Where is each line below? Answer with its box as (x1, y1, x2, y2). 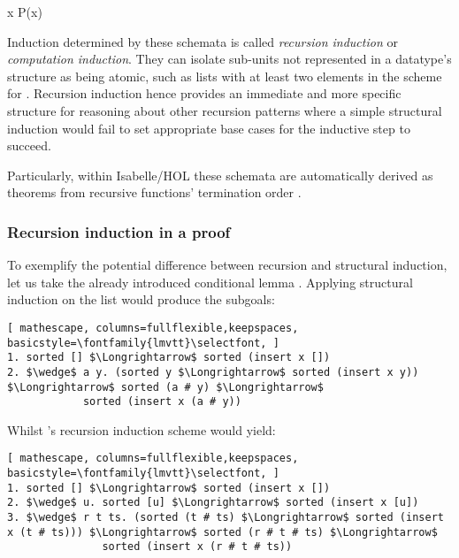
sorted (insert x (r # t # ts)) (102, 540, 293, 554)
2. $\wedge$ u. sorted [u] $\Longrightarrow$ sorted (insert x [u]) (7, 496, 419, 509)
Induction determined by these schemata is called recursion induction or (7, 32, 398, 50)
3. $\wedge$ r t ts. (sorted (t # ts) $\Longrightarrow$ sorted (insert (7, 511, 444, 524)
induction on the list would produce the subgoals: (7, 290, 275, 309)
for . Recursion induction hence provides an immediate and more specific (7, 84, 402, 103)
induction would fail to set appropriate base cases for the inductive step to (7, 118, 410, 137)
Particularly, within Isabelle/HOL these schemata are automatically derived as (7, 165, 433, 184)
